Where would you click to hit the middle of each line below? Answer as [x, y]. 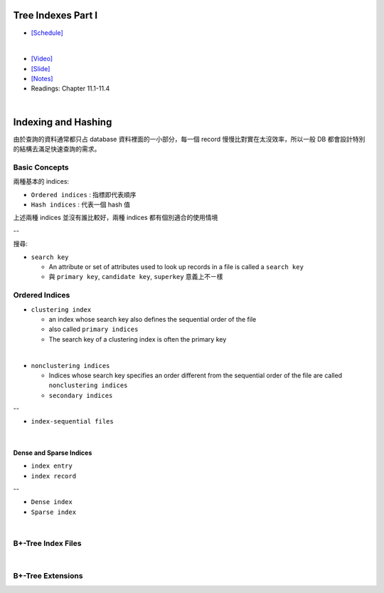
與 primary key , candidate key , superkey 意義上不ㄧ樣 [136, 277]
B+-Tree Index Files [47, 543]
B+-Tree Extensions [48, 576]
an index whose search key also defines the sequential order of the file [153, 319]
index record [54, 476]
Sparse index [54, 512]
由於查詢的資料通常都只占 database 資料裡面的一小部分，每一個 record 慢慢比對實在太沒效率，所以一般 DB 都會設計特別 [189, 139]
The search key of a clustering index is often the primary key [138, 339]
